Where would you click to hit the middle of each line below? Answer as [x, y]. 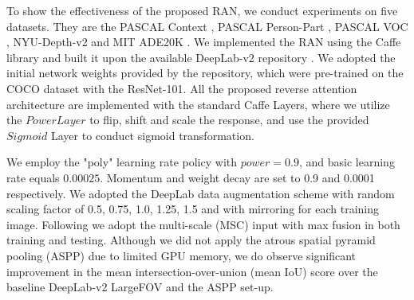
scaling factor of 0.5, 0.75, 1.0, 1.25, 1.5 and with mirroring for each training [193, 209]
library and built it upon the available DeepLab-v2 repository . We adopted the [201, 57]
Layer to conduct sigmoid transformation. [153, 135]
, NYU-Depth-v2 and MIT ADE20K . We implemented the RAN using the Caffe [204, 42]
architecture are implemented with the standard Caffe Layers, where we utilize [198, 104]
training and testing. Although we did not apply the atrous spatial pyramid [191, 240]
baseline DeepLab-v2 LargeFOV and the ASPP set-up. [140, 287]
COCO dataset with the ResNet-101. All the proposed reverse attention [182, 88]
